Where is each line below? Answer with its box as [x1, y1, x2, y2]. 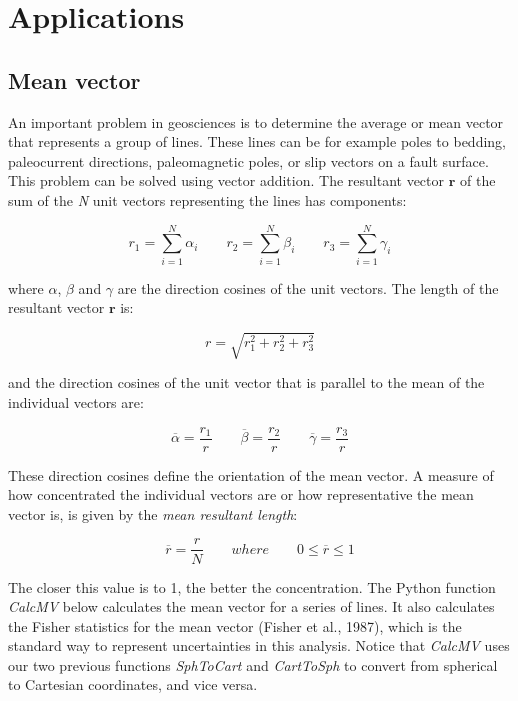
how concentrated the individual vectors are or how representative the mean [8, 484, 474, 505]
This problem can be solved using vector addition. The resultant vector [8, 170, 445, 191]
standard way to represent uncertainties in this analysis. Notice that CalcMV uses [8, 635, 510, 656]
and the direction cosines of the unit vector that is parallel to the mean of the [8, 372, 485, 393]
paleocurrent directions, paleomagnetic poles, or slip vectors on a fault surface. [8, 150, 489, 171]
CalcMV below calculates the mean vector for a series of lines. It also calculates [8, 596, 495, 617]
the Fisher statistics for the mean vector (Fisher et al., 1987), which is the [8, 615, 462, 636]
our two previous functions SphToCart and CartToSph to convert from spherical [8, 654, 498, 675]
